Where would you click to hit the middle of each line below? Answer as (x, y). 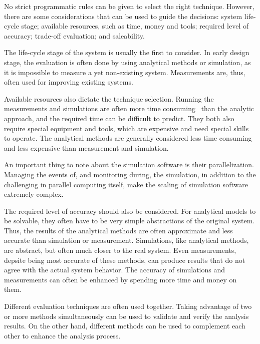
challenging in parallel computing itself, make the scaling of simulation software (126, 184)
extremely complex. (34, 194)
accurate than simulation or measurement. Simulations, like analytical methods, (126, 240)
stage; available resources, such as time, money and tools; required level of (135, 26)
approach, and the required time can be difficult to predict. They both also (119, 118)
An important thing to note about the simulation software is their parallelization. (129, 164)
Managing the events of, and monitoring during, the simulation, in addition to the (130, 174)
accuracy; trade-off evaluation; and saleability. (74, 35)
